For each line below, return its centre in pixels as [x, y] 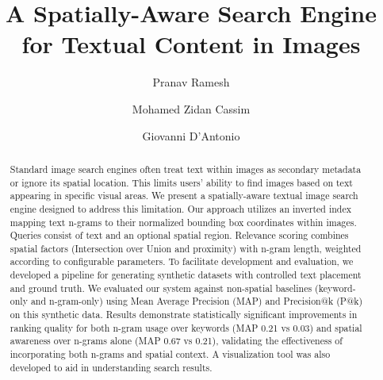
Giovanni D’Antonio [191, 135]
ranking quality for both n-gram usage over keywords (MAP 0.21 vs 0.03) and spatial [186, 327]
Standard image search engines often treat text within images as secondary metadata [186, 169]
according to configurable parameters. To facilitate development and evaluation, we [182, 261]
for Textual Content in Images [191, 44]
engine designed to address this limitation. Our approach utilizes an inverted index [180, 208]
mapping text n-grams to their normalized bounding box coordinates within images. [183, 222]
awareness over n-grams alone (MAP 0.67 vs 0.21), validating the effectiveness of [176, 341]
